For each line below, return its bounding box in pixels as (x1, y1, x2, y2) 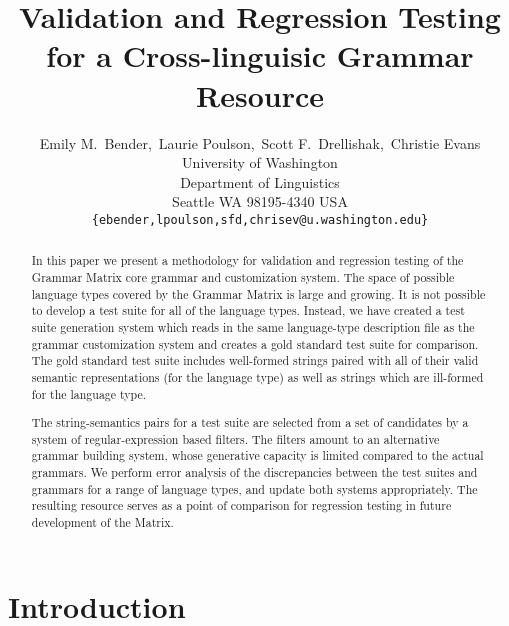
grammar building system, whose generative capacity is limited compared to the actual (31, 447, 484, 464)
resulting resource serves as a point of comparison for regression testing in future (31, 497, 452, 514)
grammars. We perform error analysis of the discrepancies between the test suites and (31, 464, 478, 481)
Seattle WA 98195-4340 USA (172, 191, 348, 212)
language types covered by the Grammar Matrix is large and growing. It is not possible (31, 285, 486, 302)
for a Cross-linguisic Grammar (46, 35, 474, 76)
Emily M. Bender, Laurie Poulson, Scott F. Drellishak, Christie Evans (39, 132, 481, 153)
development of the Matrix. (31, 514, 174, 531)
